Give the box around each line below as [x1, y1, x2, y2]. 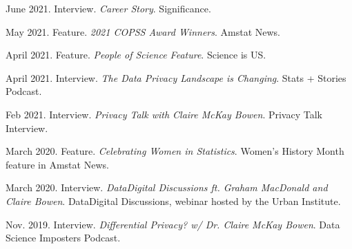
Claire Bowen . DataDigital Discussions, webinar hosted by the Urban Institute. [6, 193, 341, 208]
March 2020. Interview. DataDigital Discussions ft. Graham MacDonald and [6, 180, 328, 195]
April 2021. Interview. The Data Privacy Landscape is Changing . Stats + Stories [6, 70, 346, 85]
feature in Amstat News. [6, 157, 109, 171]
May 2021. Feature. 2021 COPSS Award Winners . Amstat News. [6, 24, 281, 39]
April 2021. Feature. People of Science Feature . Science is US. [6, 47, 266, 62]
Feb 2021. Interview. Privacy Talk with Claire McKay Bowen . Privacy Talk [6, 107, 322, 121]
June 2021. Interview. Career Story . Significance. [6, 1, 211, 15]
